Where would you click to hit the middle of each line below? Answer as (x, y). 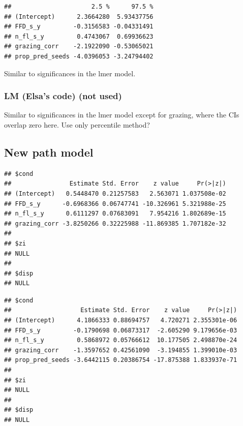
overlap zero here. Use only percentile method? (77, 124)
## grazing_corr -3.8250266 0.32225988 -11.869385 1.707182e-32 (115, 223)
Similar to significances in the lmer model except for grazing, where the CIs (122, 115)
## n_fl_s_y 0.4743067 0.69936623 (79, 36)
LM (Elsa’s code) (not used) (63, 96)
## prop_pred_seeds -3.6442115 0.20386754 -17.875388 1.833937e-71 (121, 360)
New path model (49, 152)
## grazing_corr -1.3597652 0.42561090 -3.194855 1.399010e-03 (121, 350)
